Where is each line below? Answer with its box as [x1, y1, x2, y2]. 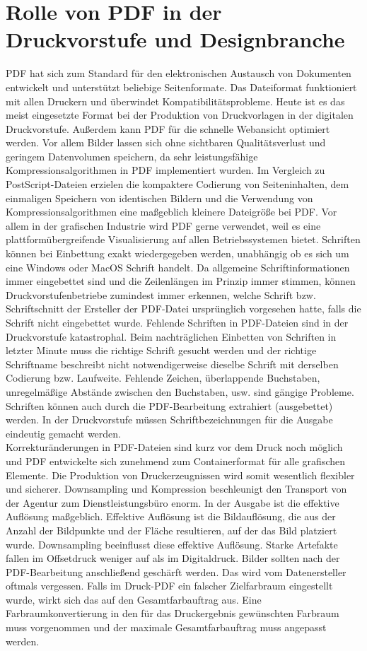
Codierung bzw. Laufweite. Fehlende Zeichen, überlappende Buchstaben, [6, 370, 320, 385]
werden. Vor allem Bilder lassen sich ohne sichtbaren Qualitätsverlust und [6, 135, 326, 150]
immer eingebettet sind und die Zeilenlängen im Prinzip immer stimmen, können [6, 274, 356, 288]
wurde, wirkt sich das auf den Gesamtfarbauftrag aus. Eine [6, 592, 262, 606]
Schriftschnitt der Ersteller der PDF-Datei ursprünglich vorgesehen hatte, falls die [6, 301, 361, 316]
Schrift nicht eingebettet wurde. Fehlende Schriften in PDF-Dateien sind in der [6, 315, 349, 329]
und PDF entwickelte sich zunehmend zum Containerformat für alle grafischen [6, 453, 346, 468]
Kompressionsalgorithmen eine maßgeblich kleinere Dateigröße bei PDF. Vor [6, 204, 337, 219]
